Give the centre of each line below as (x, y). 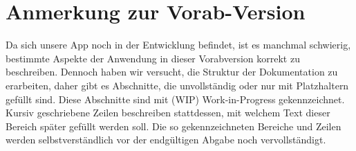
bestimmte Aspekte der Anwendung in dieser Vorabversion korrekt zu (153, 58)
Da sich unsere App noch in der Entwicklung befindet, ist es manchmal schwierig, (178, 45)
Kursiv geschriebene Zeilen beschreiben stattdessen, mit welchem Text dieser (168, 113)
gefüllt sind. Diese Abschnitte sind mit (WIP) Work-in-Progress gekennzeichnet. (175, 99)
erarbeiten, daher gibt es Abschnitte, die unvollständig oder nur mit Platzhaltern (177, 85)
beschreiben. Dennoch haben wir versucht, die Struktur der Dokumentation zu (172, 72)
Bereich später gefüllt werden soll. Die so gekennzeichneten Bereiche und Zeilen (174, 126)
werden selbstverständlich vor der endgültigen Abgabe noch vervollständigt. (166, 140)
